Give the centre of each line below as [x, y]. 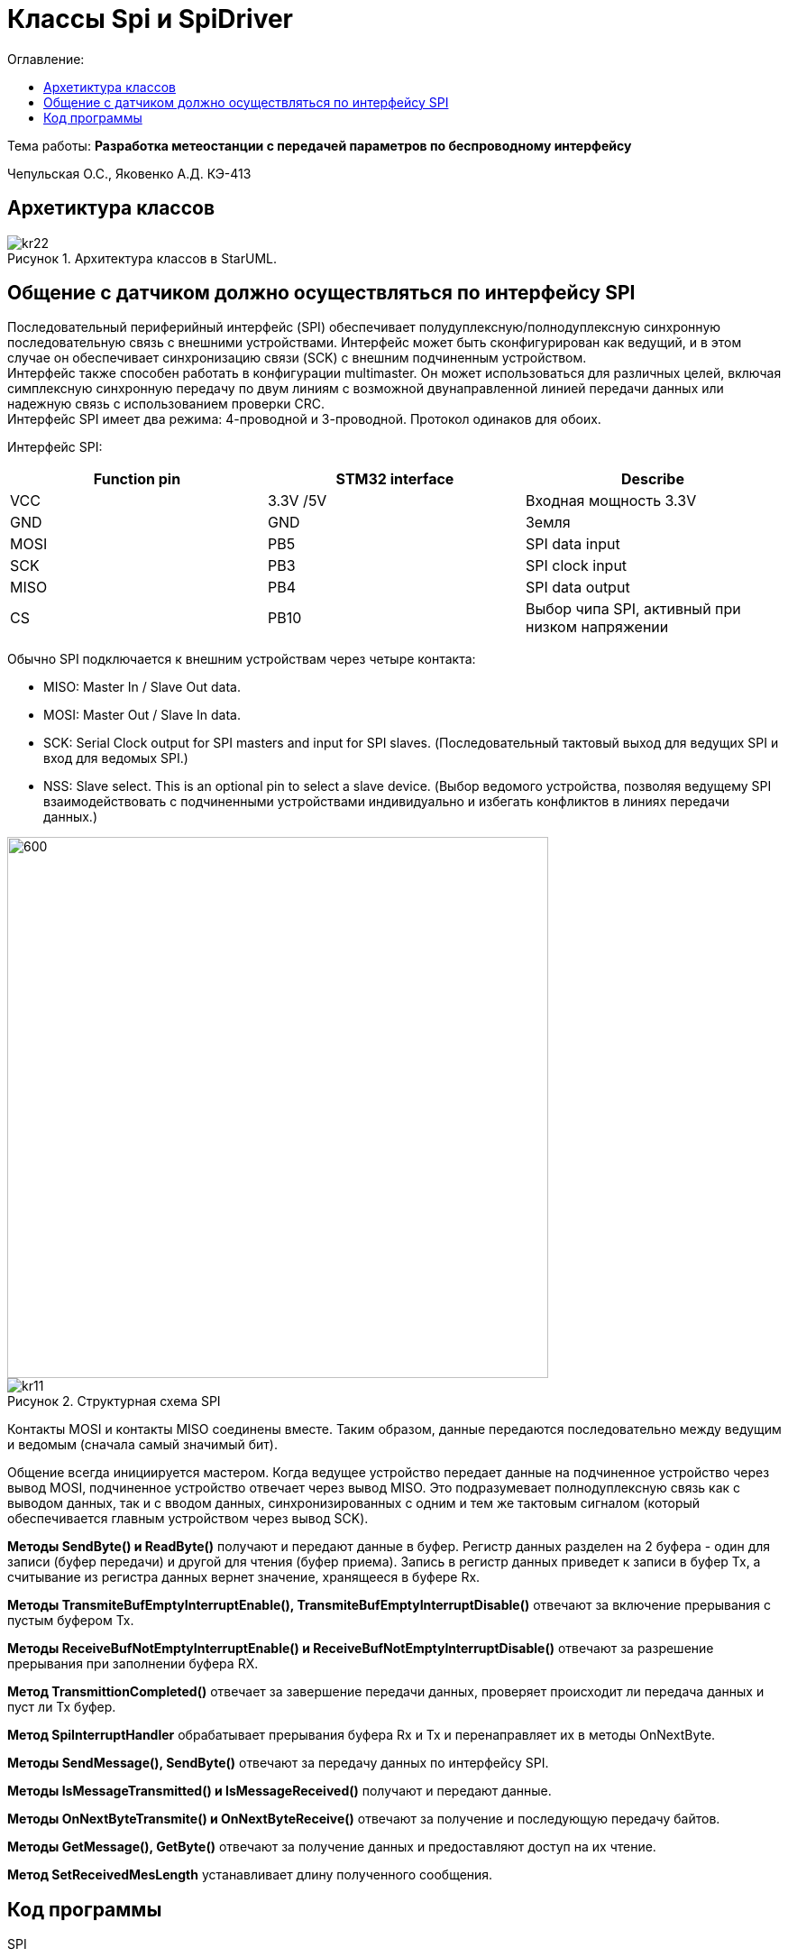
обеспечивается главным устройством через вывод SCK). [188, 1519]
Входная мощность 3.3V [611, 501]
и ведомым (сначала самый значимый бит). [142, 1445]
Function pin [137, 479]
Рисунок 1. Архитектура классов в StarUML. [142, 258]
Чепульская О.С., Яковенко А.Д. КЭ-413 [129, 173]
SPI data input [573, 544]
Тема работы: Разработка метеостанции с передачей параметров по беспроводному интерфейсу [320, 145]
